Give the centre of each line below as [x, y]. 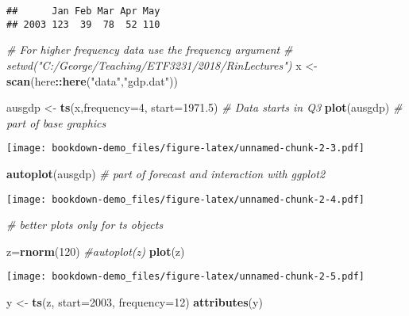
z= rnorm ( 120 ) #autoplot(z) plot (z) [96, 251]
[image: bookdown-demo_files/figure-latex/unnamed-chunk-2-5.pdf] [186, 277]
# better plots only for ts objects [85, 225]
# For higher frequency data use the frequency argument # [150, 49]
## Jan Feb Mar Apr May [83, 11]
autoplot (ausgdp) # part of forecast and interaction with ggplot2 [166, 173]
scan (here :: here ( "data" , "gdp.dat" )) [92, 80]
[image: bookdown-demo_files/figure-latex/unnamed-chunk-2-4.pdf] [186, 199]
